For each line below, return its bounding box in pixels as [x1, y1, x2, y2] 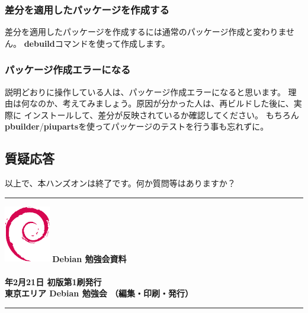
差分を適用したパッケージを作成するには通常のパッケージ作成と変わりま [5, 25, 287, 38]
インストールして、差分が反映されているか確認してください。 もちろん [24, 108, 299, 121]
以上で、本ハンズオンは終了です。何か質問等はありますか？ [5, 177, 236, 189]
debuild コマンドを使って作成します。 [24, 37, 170, 49]
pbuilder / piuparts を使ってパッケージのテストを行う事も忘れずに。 [5, 120, 269, 133]
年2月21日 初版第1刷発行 [5, 275, 102, 288]
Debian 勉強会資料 [52, 252, 127, 264]
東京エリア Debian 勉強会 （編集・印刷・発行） [5, 287, 193, 299]
